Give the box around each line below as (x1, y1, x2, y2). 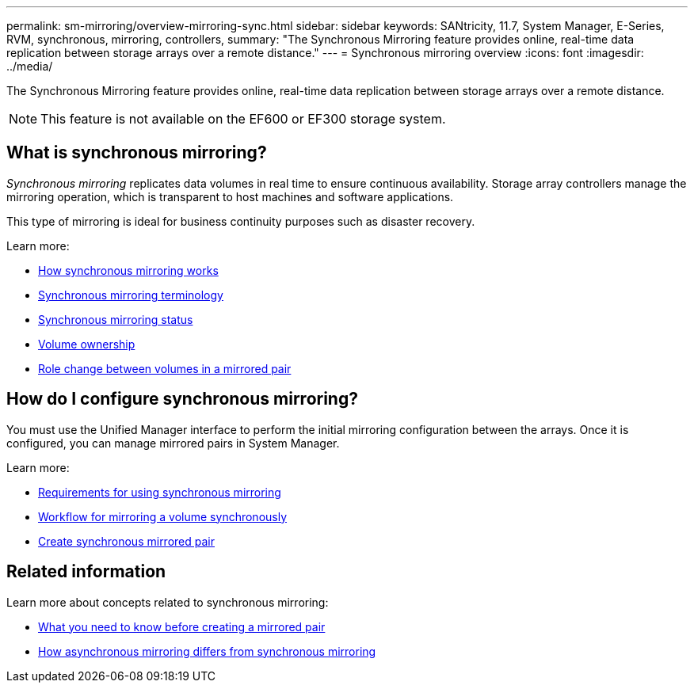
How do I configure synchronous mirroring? (6, 389, 358, 409)
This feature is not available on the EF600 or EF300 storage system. (40, 111, 446, 127)
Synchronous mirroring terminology (38, 287, 223, 302)
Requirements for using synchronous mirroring (38, 485, 281, 499)
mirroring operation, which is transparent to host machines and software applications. (6, 189, 454, 204)
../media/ (6, 59, 53, 73)
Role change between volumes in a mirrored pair (38, 361, 292, 375)
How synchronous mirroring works (38, 263, 219, 277)
